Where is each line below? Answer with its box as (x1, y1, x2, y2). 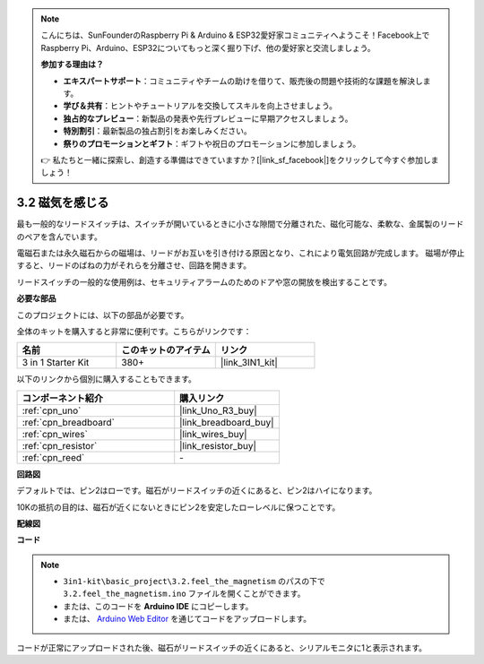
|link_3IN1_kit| (220, 357, 278, 369)
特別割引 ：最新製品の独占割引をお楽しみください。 (63, 125, 252, 136)
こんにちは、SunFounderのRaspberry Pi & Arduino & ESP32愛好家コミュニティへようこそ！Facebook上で (40, 30, 430, 40)
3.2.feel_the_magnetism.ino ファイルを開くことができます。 (63, 588, 306, 599)
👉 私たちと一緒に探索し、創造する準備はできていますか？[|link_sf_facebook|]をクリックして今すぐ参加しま (40, 154, 439, 165)
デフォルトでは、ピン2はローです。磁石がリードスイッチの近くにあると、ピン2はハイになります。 (16, 485, 377, 496)
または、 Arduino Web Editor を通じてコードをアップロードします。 (63, 614, 312, 625)
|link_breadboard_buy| (179, 416, 274, 428)
